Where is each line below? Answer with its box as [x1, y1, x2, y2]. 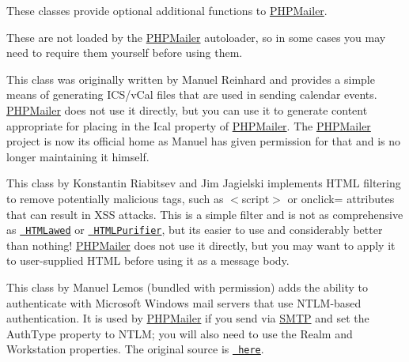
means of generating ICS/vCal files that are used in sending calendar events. [6, 86, 377, 103]
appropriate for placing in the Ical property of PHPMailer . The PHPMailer [6, 117, 371, 134]
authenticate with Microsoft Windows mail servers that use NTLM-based [6, 294, 362, 311]
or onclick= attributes [287, 190, 395, 206]
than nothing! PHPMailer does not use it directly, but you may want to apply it [6, 236, 396, 253]
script [241, 190, 270, 206]
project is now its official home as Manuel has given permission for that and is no [6, 133, 401, 149]
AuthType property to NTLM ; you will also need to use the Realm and [6, 325, 353, 341]
